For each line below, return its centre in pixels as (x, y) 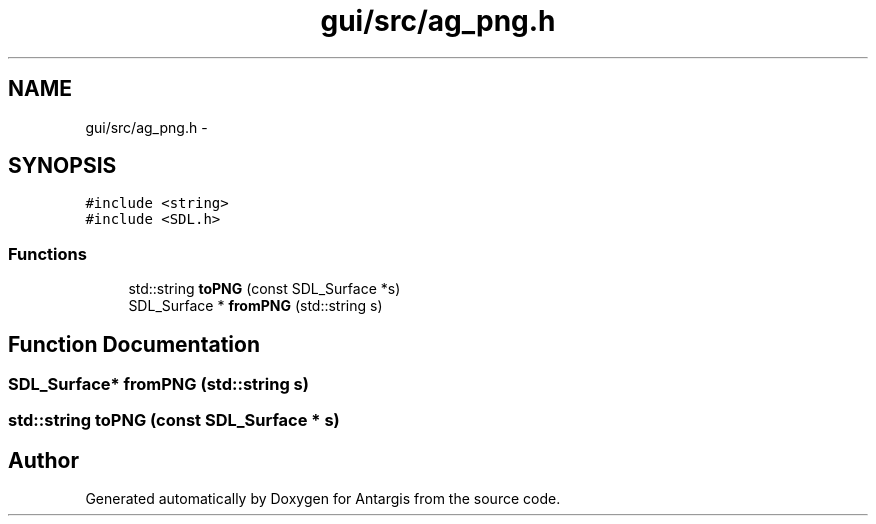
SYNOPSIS (62, 166)
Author (43, 460)
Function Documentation (134, 344)
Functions (47, 253)
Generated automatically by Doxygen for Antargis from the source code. (323, 499)
